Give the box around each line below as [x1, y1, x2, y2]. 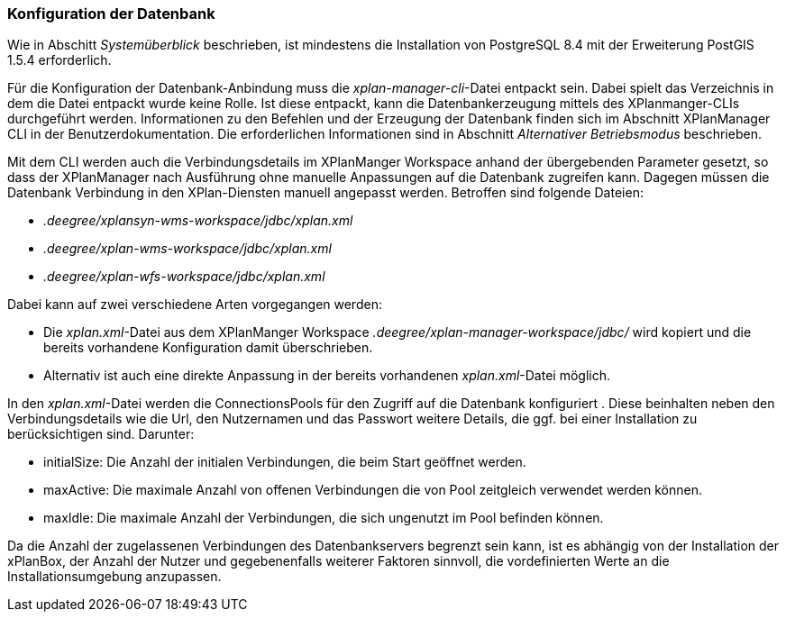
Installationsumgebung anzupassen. [7, 569, 222, 585]
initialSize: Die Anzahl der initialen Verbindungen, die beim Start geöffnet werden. [43, 454, 526, 470]
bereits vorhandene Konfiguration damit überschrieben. [43, 340, 373, 356]
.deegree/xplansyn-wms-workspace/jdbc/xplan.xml [43, 213, 353, 229]
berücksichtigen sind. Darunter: [7, 426, 195, 442]
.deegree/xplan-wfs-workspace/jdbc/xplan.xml [43, 269, 325, 285]
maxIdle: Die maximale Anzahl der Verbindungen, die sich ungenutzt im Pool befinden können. [43, 510, 604, 526]
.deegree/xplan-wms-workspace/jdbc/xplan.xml [43, 241, 332, 257]
